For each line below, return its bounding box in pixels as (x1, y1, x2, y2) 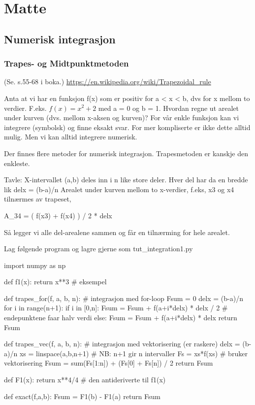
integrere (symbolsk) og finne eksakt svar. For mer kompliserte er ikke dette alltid (4, 122, 251, 132)
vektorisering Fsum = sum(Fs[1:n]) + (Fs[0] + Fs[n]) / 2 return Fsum (4, 358, 213, 368)
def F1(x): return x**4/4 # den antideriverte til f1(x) (4, 374, 166, 385)
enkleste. (4, 158, 30, 168)
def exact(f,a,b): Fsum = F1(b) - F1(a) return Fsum (4, 391, 160, 401)
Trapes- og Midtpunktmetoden (4, 57, 129, 69)
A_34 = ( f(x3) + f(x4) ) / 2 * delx (4, 210, 112, 220)
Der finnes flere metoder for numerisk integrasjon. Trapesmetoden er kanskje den (4, 148, 248, 158)
